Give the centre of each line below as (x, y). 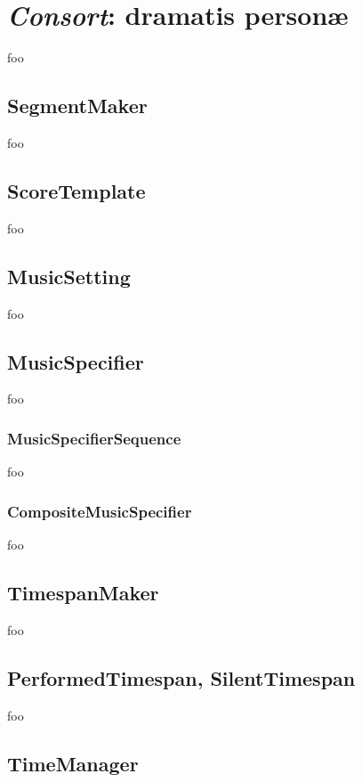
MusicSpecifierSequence (94, 438)
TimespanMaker (83, 592)
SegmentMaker (77, 106)
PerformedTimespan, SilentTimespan (181, 677)
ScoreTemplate (76, 190)
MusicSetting (69, 276)
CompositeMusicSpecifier (100, 511)
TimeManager (73, 763)
